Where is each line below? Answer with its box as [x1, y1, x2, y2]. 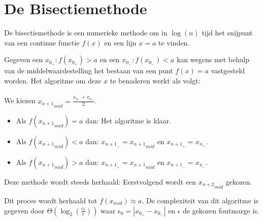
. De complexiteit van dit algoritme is [142, 195, 258, 206]
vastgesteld [211, 65, 245, 76]
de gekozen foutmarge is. [182, 205, 259, 215]
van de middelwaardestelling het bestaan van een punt [4, 65, 173, 76]
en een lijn [104, 37, 137, 48]
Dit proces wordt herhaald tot [4, 195, 97, 206]
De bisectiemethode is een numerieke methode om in [4, 27, 168, 38]
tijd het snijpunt [202, 27, 253, 38]
